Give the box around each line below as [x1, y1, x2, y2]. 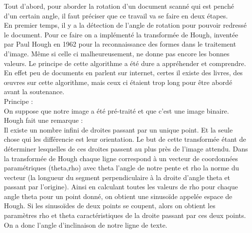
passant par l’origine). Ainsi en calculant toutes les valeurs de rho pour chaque [4, 182, 238, 192]
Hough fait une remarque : [4, 115, 83, 125]
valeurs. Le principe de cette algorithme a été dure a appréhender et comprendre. [4, 58, 246, 68]
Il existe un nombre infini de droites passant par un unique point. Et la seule [4, 124, 233, 134]
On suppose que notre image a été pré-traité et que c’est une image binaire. [4, 105, 229, 116]
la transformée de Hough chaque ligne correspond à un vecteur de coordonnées [4, 153, 238, 163]
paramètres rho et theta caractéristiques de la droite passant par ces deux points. [4, 210, 246, 220]
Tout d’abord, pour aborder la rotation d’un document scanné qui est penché [4, 1, 234, 11]
